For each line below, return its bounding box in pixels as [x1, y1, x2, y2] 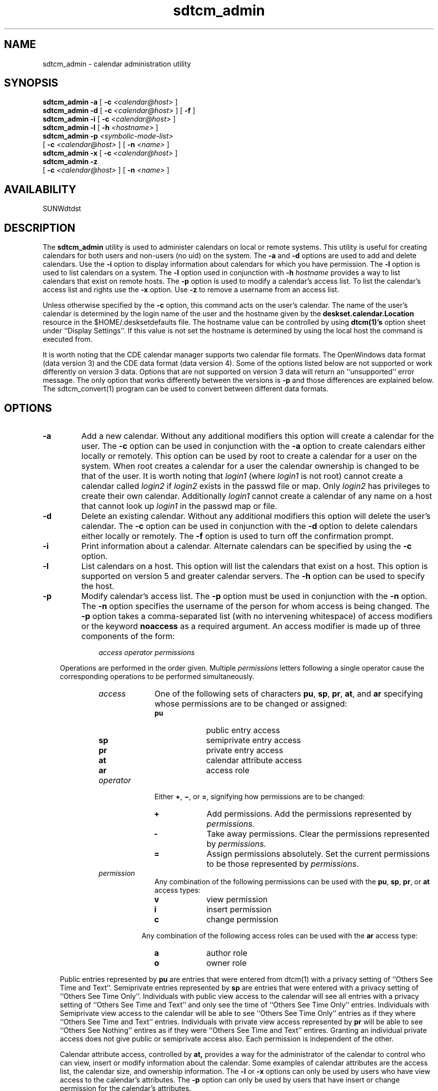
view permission [206, 894, 268, 904]
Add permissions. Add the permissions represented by [206, 808, 412, 819]
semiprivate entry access [206, 735, 301, 745]
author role [206, 947, 247, 958]
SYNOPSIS [4, 77, 58, 90]
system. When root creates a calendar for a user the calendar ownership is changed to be [81, 460, 419, 471]
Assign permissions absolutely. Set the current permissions [206, 848, 430, 859]
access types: [154, 885, 200, 894]
